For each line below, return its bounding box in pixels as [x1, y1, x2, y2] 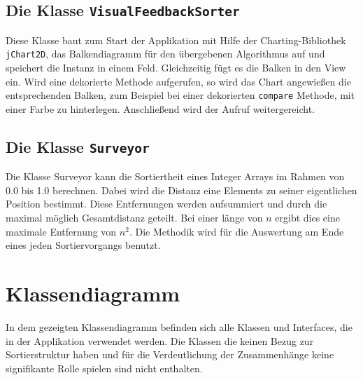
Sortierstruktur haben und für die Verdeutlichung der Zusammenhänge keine [6, 347, 334, 362]
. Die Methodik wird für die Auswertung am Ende [129, 224, 344, 238]
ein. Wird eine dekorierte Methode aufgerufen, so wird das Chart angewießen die [6, 74, 351, 88]
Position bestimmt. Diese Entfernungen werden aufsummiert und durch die [6, 196, 327, 211]
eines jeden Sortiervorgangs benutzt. [6, 238, 161, 252]
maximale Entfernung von [6, 224, 117, 238]
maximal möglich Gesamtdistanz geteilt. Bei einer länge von [6, 210, 263, 225]
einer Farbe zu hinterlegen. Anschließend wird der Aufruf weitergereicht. [6, 101, 315, 116]
